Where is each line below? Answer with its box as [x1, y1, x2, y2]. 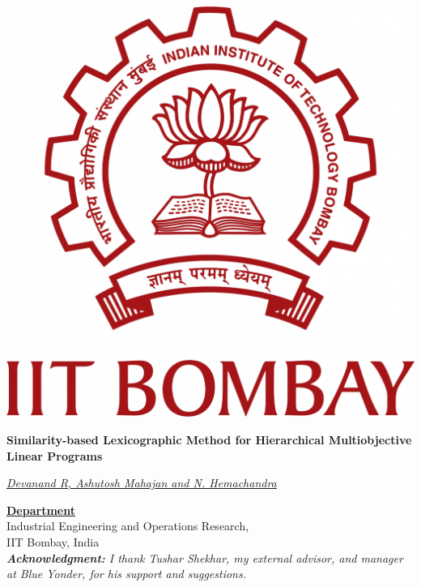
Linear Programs [6, 447, 103, 464]
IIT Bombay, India [6, 533, 100, 551]
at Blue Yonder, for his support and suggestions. [6, 565, 246, 582]
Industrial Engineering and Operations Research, [6, 517, 249, 534]
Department [6, 501, 75, 518]
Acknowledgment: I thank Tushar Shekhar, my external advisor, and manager [6, 549, 403, 566]
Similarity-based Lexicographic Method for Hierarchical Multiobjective [6, 431, 412, 448]
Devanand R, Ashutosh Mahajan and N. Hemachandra [6, 474, 277, 491]
